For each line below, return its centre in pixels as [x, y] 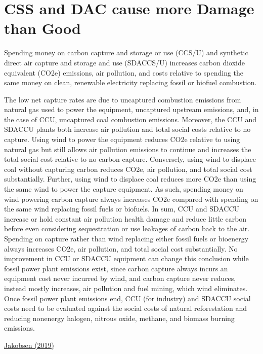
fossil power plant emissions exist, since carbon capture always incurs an [116, 268]
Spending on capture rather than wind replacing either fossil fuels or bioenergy [126, 238]
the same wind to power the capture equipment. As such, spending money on [124, 189]
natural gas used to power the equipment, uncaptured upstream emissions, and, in [131, 109]
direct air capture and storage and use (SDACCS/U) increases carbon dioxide [124, 62]
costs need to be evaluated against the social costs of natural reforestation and [126, 308]
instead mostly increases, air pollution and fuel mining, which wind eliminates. [126, 288]
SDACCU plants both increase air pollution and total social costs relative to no [127, 129]
